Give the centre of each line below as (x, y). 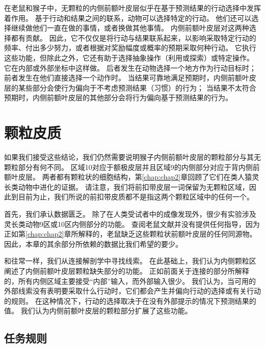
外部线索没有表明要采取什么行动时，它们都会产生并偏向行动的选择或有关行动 (132, 291)
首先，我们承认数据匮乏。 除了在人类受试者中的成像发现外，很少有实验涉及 (130, 214)
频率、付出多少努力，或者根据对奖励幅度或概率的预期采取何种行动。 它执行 (130, 48)
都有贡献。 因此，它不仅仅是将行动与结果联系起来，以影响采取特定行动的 (134, 37)
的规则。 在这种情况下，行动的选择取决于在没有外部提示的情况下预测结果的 (130, 300)
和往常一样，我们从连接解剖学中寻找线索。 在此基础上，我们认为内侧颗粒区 (130, 261)
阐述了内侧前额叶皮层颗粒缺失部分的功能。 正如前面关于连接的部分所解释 (127, 271)
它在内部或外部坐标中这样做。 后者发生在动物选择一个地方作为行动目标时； (130, 67)
